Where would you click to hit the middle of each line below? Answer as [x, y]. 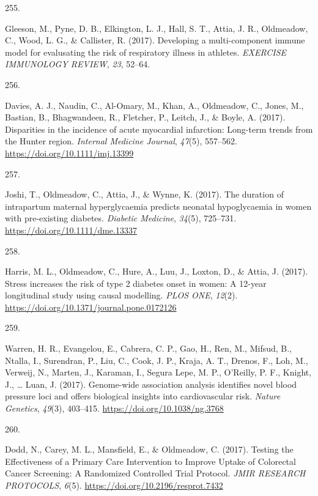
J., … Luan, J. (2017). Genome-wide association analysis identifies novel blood [151, 384]
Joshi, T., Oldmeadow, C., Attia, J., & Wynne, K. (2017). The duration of [144, 194]
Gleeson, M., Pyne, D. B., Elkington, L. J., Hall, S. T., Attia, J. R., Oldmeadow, [157, 28]
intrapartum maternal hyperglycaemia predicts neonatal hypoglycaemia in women [158, 206]
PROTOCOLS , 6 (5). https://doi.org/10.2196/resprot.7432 [114, 485]
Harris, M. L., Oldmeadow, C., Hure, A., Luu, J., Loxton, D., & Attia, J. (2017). [157, 271]
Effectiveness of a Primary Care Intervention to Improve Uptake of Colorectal [150, 461]
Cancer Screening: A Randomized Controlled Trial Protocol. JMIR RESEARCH [155, 473]
